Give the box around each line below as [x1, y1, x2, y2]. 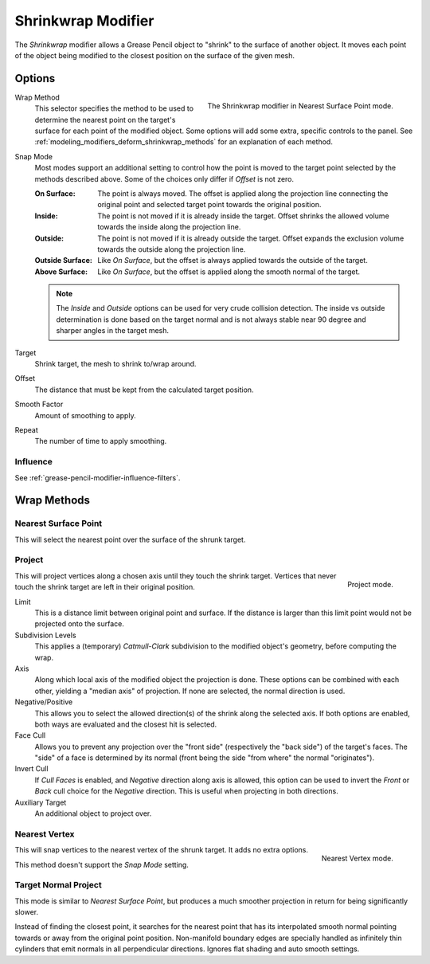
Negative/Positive [14, 697, 73, 707]
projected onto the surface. [34, 619, 125, 629]
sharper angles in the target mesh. [56, 326, 170, 335]
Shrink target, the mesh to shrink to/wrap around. [34, 359, 197, 369]
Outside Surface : [34, 256, 93, 265]
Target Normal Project [14, 880, 103, 891]
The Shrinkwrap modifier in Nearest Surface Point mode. [207, 100, 393, 111]
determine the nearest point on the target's [34, 115, 176, 124]
